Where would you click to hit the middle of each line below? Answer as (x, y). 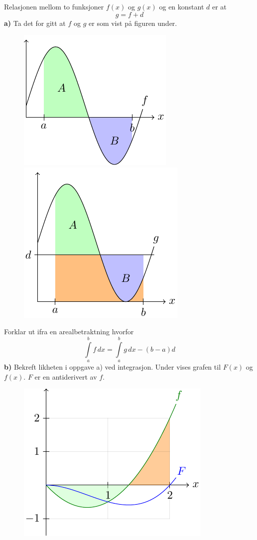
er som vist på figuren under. (133, 23)
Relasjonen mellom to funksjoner (54, 6)
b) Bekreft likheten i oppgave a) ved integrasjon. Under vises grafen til (113, 367)
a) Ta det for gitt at (35, 23)
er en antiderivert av (66, 376)
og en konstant (182, 6)
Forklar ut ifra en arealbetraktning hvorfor (69, 332)
